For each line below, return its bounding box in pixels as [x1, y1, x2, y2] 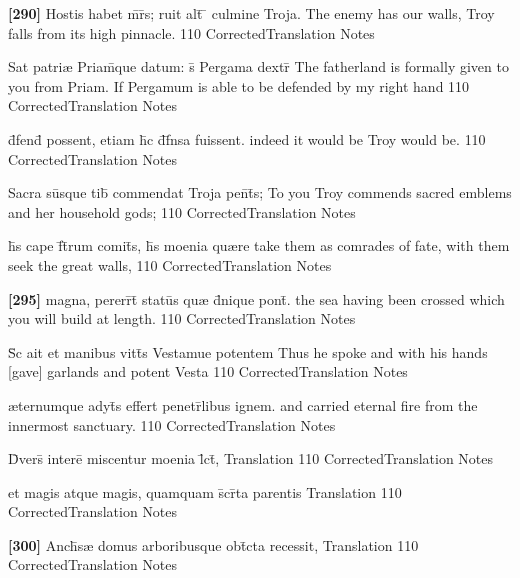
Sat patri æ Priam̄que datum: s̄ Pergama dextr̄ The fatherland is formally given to [8, 56, 509, 77]
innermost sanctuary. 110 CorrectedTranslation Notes [8, 414, 336, 435]
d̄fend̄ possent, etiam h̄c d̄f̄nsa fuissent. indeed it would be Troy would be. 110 [8, 128, 486, 149]
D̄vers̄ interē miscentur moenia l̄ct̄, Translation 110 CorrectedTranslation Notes [8, 448, 494, 469]
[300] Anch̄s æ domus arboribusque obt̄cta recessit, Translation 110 [8, 534, 419, 555]
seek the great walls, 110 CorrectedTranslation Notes [8, 254, 332, 275]
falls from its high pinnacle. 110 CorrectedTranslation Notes [8, 22, 375, 43]
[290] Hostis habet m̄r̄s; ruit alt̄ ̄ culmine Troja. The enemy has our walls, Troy [8, 3, 495, 23]
